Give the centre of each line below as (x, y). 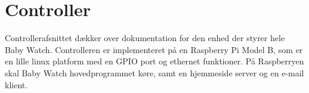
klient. (16, 84)
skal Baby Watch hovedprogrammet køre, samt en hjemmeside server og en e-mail (154, 72)
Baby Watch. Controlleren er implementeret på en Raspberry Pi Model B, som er (154, 49)
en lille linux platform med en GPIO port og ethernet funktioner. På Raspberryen (154, 61)
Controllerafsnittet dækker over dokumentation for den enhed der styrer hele (145, 38)
